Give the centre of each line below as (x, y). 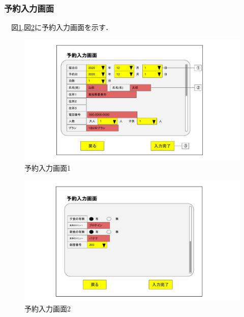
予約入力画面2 (48, 308)
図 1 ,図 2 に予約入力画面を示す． (62, 27)
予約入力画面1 (48, 167)
